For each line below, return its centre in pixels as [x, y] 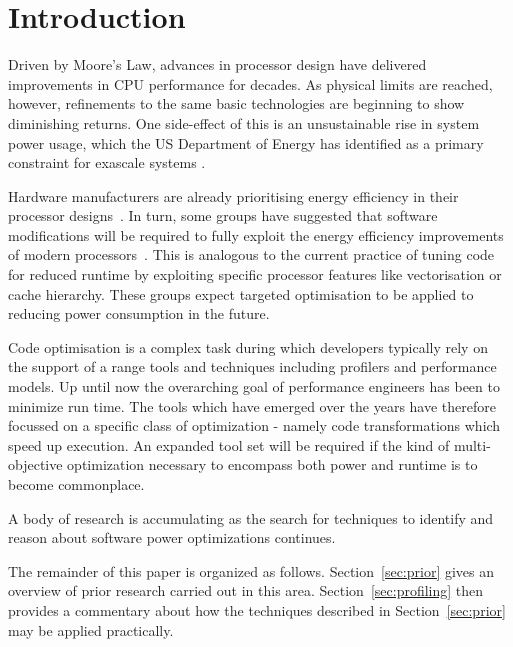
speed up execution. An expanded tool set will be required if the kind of [229, 444]
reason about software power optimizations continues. [172, 537]
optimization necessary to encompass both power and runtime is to [272, 464]
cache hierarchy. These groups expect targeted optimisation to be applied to [241, 293]
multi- [472, 444]
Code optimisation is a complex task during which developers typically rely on [248, 346]
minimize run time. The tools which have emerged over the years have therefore [252, 405]
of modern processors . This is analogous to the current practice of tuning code [251, 254]
